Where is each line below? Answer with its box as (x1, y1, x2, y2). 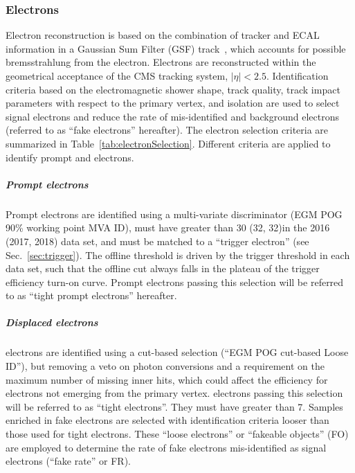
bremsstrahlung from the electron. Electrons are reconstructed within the (6, 55, 316, 69)
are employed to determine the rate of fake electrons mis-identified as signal (6, 440, 327, 454)
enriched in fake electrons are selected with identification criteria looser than (6, 413, 329, 427)
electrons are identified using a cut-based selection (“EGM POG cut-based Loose (6, 345, 349, 359)
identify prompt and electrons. (6, 150, 134, 164)
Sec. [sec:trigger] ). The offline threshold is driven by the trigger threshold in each (6, 247, 350, 262)
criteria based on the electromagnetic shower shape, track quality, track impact (6, 82, 340, 96)
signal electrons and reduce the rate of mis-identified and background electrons (6, 109, 339, 123)
